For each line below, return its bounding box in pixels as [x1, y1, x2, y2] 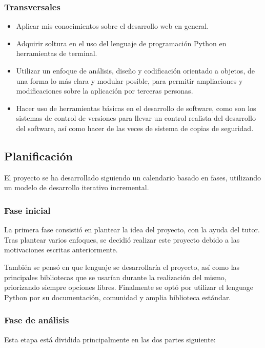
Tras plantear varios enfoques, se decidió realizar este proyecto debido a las [4, 234, 240, 245]
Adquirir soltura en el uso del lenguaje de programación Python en [16, 38, 227, 48]
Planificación [4, 148, 73, 163]
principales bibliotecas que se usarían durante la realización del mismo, [4, 271, 227, 282]
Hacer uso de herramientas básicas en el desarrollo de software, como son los [16, 102, 256, 113]
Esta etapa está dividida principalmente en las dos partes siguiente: [4, 334, 216, 344]
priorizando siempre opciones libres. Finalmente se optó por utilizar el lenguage [4, 282, 254, 292]
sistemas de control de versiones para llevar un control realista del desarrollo [16, 113, 256, 123]
